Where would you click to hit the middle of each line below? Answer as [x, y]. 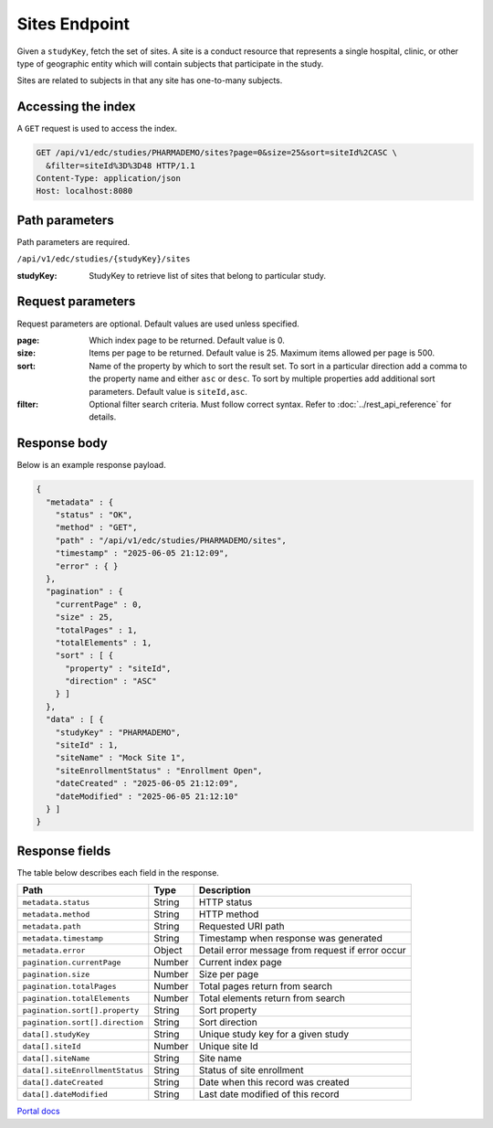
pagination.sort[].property [81, 1010]
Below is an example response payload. [91, 465]
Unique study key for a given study [274, 1035]
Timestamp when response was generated [290, 939]
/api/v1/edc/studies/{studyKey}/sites [104, 259]
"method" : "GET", [96, 527]
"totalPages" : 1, [96, 630]
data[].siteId [52, 1046]
